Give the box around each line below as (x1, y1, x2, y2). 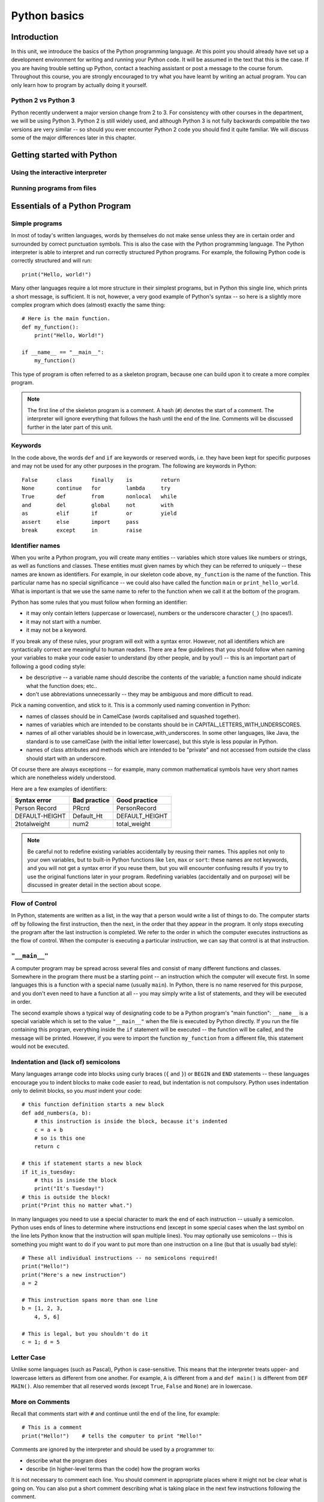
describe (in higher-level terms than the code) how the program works (26, 1465, 200, 1473)
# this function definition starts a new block (22, 1101, 164, 1108)
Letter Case (11, 1353, 46, 1361)
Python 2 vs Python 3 (11, 96, 75, 105)
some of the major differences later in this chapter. (11, 134, 136, 141)
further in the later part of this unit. (27, 424, 113, 431)
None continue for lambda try (22, 484, 171, 491)
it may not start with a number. (26, 618, 102, 625)
